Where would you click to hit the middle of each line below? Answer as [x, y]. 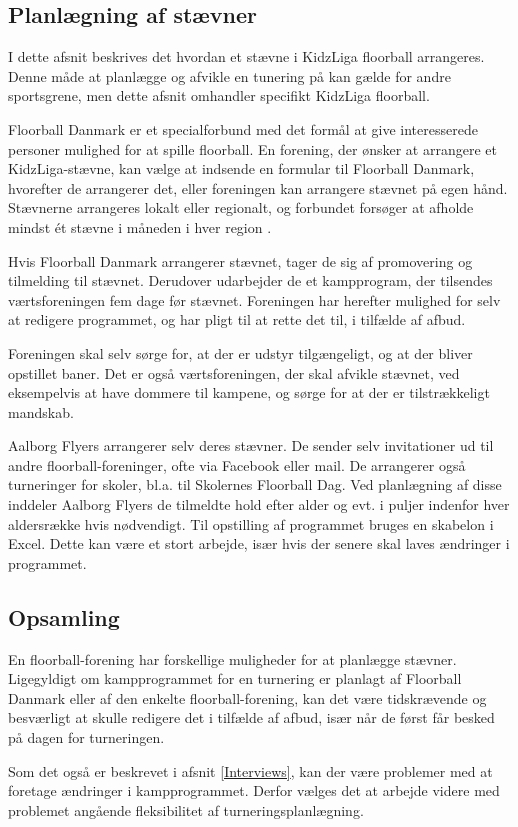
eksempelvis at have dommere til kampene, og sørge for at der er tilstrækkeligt [249, 392]
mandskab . [41, 411]
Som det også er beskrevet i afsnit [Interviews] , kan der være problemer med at [250, 770]
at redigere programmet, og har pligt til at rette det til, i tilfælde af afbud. [237, 319]
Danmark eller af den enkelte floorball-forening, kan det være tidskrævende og [247, 697]
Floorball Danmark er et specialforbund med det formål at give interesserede [243, 128]
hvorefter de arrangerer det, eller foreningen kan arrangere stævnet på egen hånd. [258, 187]
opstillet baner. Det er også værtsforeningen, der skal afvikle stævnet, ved [234, 372]
